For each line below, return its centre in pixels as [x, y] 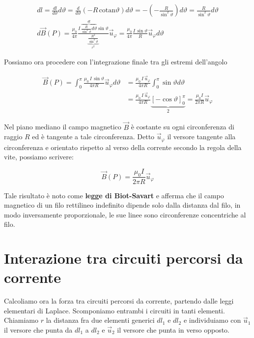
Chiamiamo [21, 320]
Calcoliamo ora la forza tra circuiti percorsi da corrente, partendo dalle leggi [119, 301]
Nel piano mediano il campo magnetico [63, 127]
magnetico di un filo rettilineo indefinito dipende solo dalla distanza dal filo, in [122, 205]
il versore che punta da [38, 330]
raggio [13, 137]
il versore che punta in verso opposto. [173, 330]
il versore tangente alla [201, 137]
